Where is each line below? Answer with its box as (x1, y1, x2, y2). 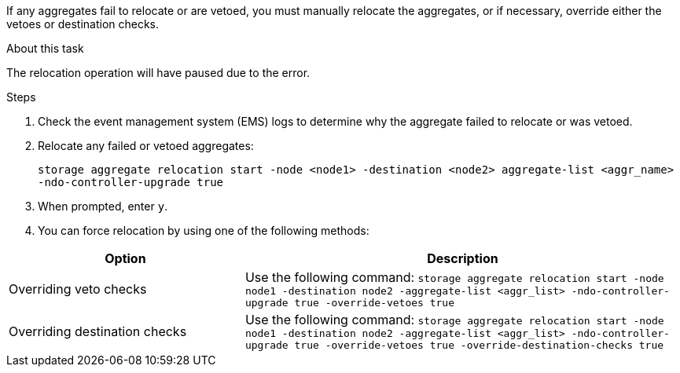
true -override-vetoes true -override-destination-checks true (294, 339, 664, 351)
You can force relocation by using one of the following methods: (38, 224, 369, 237)
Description (427, 250, 498, 266)
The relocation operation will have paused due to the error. (6, 66, 311, 79)
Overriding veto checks (9, 281, 147, 297)
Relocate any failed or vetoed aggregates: (38, 139, 254, 152)
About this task (6, 42, 84, 55)
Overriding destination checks (9, 324, 187, 339)
